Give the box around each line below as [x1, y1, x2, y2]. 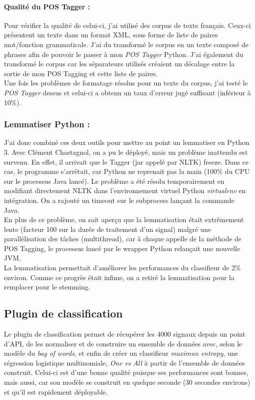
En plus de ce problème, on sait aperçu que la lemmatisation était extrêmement [4, 214, 244, 225]
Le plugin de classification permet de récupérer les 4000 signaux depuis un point [4, 329, 246, 339]
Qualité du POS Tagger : [4, 1, 90, 11]
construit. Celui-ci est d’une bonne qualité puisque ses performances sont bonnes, [4, 367, 249, 377]
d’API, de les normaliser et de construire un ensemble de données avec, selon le [4, 338, 242, 348]
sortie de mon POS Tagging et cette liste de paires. [4, 68, 158, 78]
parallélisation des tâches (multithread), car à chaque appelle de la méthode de [4, 233, 242, 244]
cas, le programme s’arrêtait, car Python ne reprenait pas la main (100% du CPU [4, 166, 250, 176]
